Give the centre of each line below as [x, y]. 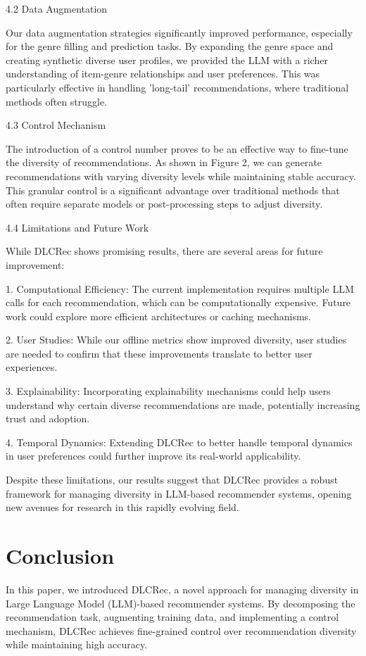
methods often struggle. [57, 101]
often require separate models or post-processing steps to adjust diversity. [164, 204]
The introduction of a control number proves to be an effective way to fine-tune [177, 148]
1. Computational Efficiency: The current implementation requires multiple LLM [180, 288]
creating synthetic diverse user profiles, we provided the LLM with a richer [167, 59]
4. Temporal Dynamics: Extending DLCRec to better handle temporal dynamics [179, 442]
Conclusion [60, 555]
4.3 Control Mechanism [56, 125]
